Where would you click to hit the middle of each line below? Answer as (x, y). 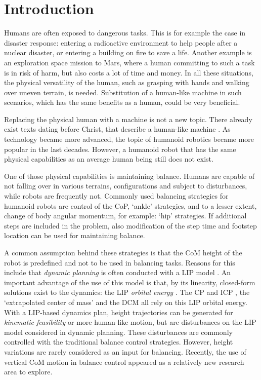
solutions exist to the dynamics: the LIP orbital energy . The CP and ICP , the (127, 292)
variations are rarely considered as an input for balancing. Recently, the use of (125, 351)
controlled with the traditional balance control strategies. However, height (119, 342)
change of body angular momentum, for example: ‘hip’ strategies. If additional (125, 216)
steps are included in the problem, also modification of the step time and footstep (130, 225)
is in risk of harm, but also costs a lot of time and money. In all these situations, (129, 72)
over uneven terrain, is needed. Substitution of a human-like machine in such (123, 92)
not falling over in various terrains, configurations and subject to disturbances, (126, 186)
